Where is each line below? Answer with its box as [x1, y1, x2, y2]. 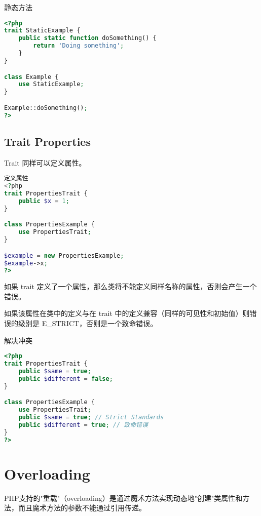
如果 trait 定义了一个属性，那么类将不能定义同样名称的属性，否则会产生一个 [4, 281, 257, 292]
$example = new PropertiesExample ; [4, 252, 124, 259]
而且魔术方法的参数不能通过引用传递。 [18, 502, 146, 513]
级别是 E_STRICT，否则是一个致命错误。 [18, 318, 158, 329]
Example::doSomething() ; [4, 104, 88, 111]
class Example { [4, 73, 59, 81]
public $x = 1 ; [18, 197, 69, 205]
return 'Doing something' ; [33, 42, 124, 50]
